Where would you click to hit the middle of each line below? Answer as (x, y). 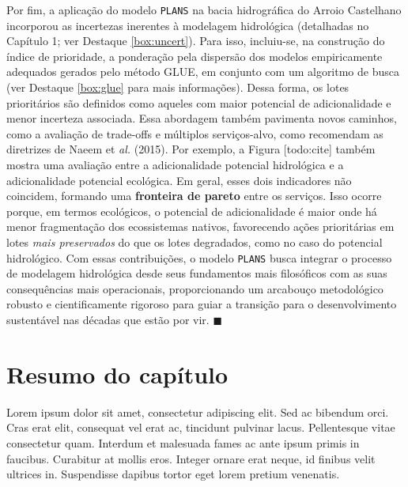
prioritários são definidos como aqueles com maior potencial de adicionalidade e (199, 102)
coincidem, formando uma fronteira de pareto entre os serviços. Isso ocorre (194, 196)
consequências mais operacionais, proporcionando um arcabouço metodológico (195, 288)
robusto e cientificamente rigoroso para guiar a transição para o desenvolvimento (202, 304)
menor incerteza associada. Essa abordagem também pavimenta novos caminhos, (202, 118)
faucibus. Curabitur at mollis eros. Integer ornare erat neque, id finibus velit (191, 458)
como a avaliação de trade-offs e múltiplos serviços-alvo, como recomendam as (195, 133)
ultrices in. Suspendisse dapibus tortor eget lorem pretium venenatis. (173, 474)
